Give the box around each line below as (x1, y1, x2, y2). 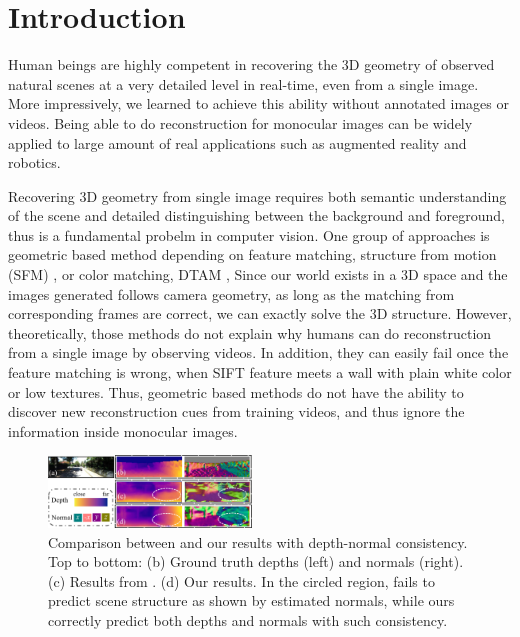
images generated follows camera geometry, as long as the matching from (8, 283, 455, 304)
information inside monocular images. (8, 420, 238, 441)
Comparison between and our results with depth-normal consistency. (48, 531, 468, 552)
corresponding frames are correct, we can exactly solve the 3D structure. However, (8, 303, 512, 324)
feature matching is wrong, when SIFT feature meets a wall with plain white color (8, 362, 512, 383)
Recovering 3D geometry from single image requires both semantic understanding (8, 185, 507, 206)
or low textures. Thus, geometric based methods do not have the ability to (8, 381, 464, 402)
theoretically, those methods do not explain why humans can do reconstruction (8, 322, 492, 343)
